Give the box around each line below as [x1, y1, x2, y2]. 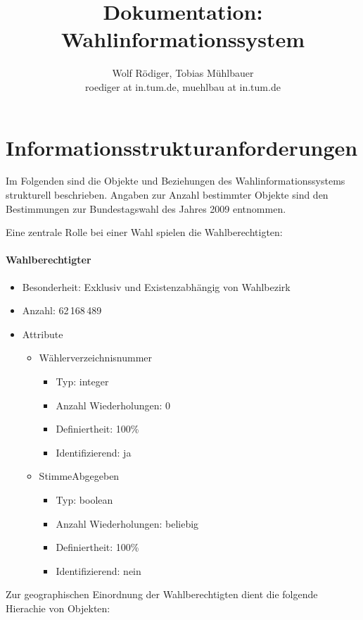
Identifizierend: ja [56, 445, 132, 459]
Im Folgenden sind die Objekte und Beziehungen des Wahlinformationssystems [6, 173, 345, 188]
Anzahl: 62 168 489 [22, 303, 102, 318]
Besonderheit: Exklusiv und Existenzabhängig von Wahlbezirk [22, 279, 291, 294]
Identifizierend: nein [56, 563, 141, 578]
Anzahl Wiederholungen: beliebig [56, 516, 199, 531]
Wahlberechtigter [6, 252, 91, 267]
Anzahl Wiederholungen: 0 [56, 397, 171, 412]
